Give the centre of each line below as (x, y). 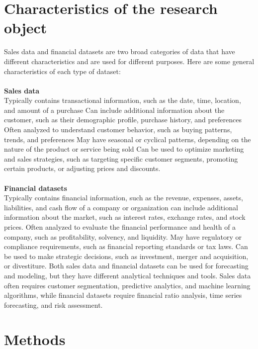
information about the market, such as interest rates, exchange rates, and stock (125, 217)
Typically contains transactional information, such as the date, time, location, (123, 100)
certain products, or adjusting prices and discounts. (82, 168)
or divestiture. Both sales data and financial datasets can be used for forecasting (126, 266)
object (26, 28)
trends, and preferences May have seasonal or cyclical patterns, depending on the (128, 139)
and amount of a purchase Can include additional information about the (114, 110)
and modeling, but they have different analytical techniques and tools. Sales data (128, 275)
